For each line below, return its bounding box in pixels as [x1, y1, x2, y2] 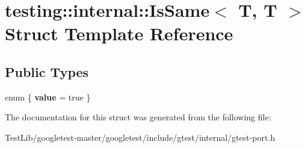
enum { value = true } [5, 90, 91, 103]
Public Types [5, 62, 89, 81]
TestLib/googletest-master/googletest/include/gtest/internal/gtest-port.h [5, 131, 276, 143]
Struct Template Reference [5, 21, 233, 46]
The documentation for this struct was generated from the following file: [5, 111, 271, 123]
